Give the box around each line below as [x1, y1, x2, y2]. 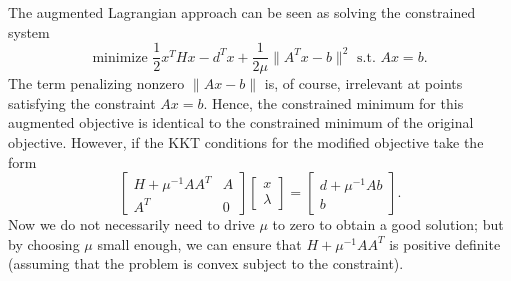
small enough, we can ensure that [97, 233, 302, 254]
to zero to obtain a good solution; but [272, 214, 504, 235]
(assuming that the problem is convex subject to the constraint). [8, 253, 404, 274]
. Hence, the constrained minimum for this [203, 92, 464, 113]
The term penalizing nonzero [8, 73, 185, 94]
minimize [92, 50, 148, 65]
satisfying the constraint [8, 92, 156, 113]
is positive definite [389, 233, 501, 254]
